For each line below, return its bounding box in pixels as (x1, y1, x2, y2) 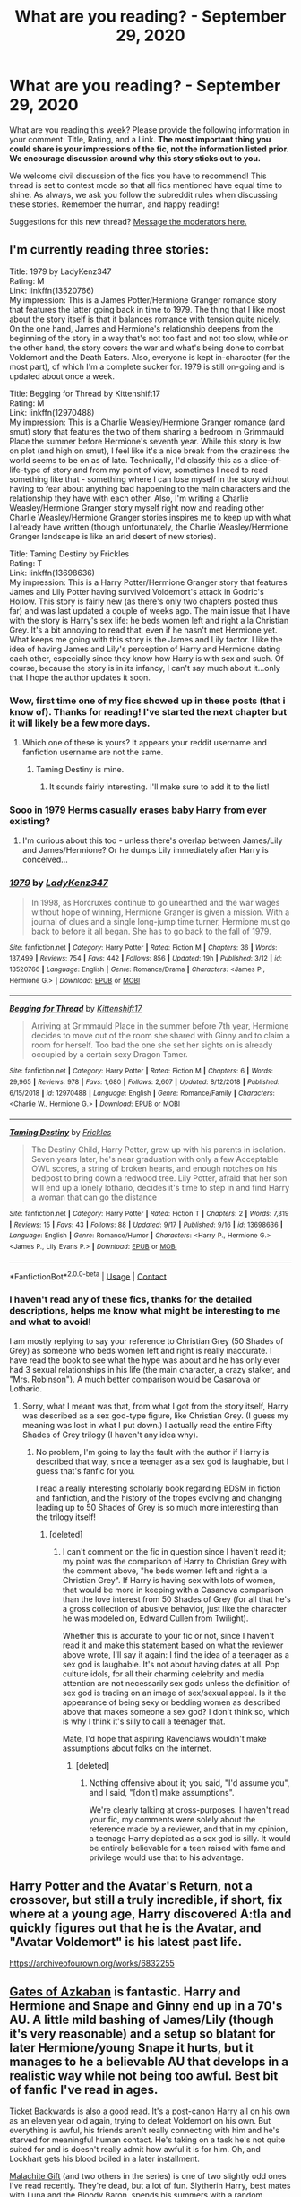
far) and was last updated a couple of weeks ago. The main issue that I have (9, 605, 291, 616)
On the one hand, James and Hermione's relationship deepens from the (9, 323, 274, 333)
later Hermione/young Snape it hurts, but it (9, 2040, 254, 2055)
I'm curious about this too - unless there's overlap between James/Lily (21, 835, 283, 846)
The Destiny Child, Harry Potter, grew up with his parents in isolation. (30, 1144, 287, 1155)
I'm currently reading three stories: (9, 242, 209, 257)
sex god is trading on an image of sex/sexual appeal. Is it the (62, 1687, 287, 1699)
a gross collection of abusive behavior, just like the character (62, 1604, 287, 1615)
